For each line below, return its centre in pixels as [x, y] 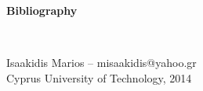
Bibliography [42, 10]
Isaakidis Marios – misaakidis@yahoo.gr [101, 63]
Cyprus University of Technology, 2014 [99, 77]
